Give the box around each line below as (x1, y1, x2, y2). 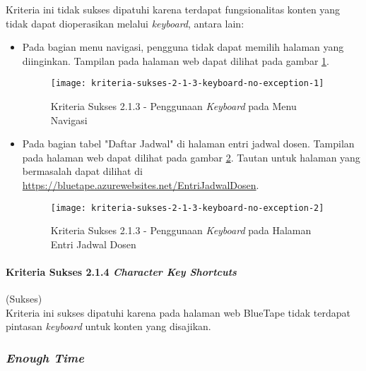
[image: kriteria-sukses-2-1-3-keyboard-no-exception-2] (50, 202, 324, 213)
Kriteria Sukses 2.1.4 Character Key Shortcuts (6, 264, 237, 279)
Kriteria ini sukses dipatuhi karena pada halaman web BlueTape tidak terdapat (6, 305, 350, 320)
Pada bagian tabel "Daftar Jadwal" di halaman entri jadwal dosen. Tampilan (22, 136, 355, 151)
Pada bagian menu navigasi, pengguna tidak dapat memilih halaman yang (22, 39, 344, 54)
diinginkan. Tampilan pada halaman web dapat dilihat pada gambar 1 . (22, 53, 329, 68)
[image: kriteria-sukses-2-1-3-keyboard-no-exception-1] (50, 78, 324, 89)
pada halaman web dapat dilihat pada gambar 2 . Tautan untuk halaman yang (22, 150, 360, 164)
